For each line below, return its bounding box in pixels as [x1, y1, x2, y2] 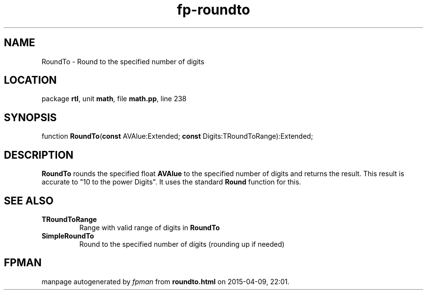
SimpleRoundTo [41, 231, 94, 240]
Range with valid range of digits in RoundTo [79, 223, 220, 232]
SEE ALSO [4, 194, 54, 207]
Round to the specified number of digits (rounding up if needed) [79, 239, 285, 248]
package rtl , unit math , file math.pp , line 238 [41, 94, 187, 103]
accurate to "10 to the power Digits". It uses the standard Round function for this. [41, 178, 301, 186]
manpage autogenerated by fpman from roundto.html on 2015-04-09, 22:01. [41, 277, 290, 286]
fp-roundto [177, 1, 250, 18]
